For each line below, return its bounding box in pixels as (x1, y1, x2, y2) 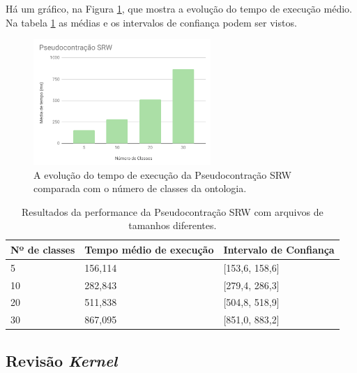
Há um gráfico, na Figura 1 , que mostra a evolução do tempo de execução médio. (6, 1, 352, 15)
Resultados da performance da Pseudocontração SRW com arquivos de (21, 204, 324, 219)
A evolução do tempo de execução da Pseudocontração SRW (33, 167, 291, 182)
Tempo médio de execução (84, 242, 214, 256)
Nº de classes (10, 242, 75, 256)
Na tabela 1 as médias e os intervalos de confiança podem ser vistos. (6, 15, 297, 29)
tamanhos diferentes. (128, 218, 217, 233)
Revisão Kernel (6, 349, 118, 371)
